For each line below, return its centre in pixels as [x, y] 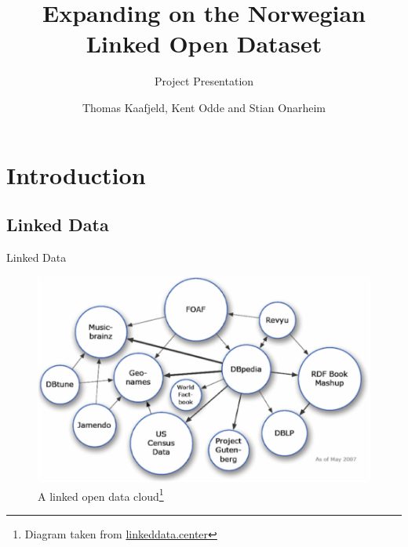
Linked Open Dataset [204, 43]
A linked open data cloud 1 [101, 494]
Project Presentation [204, 81]
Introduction [76, 174]
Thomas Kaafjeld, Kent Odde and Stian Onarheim [204, 107]
